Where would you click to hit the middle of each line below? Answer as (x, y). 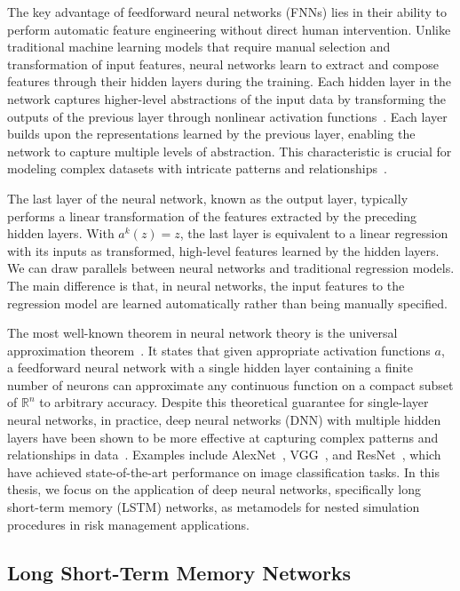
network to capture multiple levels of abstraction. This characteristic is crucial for (230, 151)
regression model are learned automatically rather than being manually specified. (227, 303)
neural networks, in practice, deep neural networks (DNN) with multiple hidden (224, 420)
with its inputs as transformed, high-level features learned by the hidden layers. (223, 250)
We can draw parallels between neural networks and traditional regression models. (231, 268)
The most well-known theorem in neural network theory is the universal (202, 333)
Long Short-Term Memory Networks (179, 572)
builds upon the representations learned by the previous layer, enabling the (211, 134)
